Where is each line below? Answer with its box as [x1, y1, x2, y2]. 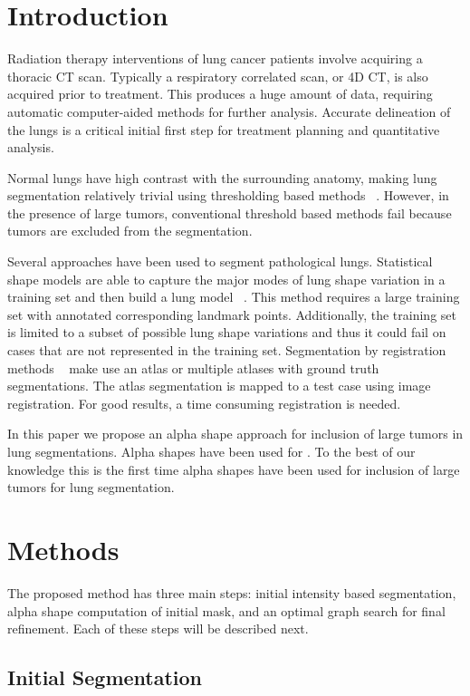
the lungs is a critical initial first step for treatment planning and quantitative [7, 120, 440, 139]
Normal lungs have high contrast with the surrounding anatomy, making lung [7, 168, 437, 187]
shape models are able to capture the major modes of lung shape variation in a [7, 269, 446, 288]
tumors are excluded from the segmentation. [7, 221, 253, 240]
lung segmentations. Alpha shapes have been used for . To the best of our [7, 442, 416, 460]
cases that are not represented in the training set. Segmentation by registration [7, 341, 446, 360]
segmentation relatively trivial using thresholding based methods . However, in [7, 186, 449, 205]
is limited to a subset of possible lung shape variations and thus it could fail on [7, 323, 446, 342]
